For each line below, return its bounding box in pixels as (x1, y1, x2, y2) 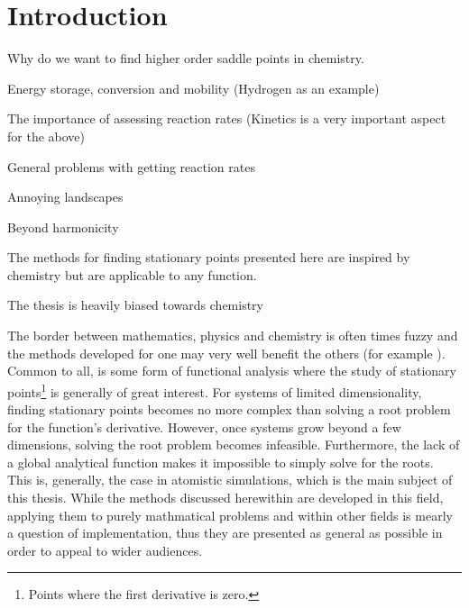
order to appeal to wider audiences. (7, 540, 203, 559)
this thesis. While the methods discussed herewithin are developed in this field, (7, 488, 444, 507)
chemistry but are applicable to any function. (7, 265, 257, 284)
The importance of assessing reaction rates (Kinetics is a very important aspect (7, 109, 446, 128)
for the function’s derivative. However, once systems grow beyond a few (7, 417, 401, 436)
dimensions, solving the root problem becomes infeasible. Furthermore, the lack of (7, 435, 460, 454)
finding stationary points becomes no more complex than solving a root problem (7, 400, 451, 419)
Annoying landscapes (7, 187, 124, 206)
